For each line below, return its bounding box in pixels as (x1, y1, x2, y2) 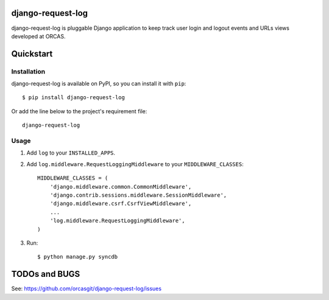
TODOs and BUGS (11, 269, 80, 279)
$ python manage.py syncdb (37, 253, 118, 260)
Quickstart (11, 49, 53, 59)
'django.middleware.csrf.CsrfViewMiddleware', (49, 200, 192, 207)
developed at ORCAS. (11, 32, 66, 40)
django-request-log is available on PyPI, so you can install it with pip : (11, 80, 186, 88)
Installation (11, 67, 46, 75)
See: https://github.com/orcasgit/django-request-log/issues (11, 285, 161, 292)
